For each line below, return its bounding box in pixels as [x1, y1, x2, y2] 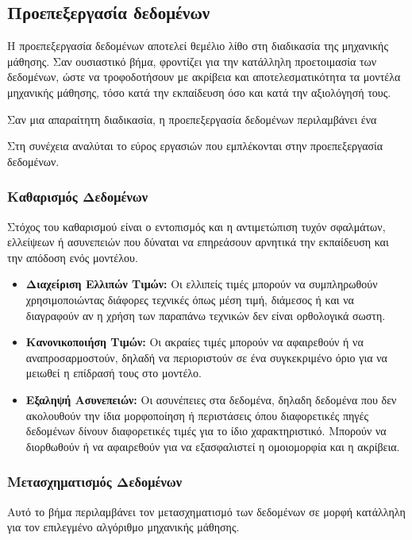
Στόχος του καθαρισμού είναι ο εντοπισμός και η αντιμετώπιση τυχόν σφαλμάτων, [7, 218, 386, 234]
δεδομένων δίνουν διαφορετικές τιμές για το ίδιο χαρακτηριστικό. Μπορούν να [25, 422, 387, 439]
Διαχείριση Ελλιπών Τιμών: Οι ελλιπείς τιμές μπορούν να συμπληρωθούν [25, 276, 378, 292]
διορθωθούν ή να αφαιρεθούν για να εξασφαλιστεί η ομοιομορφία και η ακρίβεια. [25, 438, 400, 454]
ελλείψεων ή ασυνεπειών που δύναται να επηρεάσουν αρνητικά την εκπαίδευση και [7, 233, 389, 250]
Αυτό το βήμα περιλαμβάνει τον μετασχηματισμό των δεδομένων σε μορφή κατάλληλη [7, 503, 406, 519]
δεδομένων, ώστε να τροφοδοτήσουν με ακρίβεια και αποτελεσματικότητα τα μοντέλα [7, 68, 401, 85]
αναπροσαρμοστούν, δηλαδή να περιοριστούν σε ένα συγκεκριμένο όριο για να [25, 349, 387, 365]
